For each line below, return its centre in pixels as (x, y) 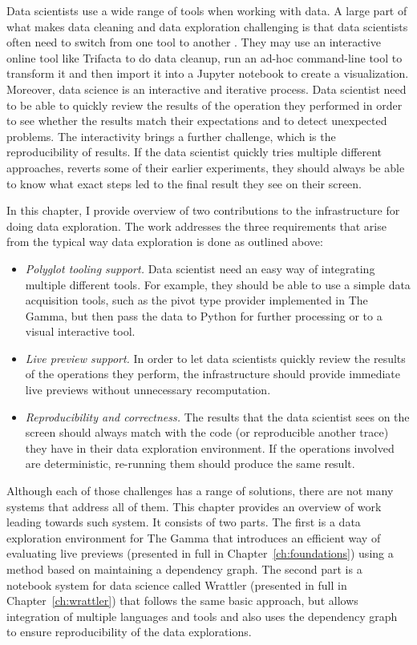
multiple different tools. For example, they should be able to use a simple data (218, 284)
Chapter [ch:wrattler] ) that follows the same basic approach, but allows (182, 601)
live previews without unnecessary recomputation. (148, 390)
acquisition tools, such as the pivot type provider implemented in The (196, 300)
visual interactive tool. (80, 331)
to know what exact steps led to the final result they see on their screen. (184, 183)
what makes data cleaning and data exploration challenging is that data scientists (207, 26)
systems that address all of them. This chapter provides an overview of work (194, 506)
